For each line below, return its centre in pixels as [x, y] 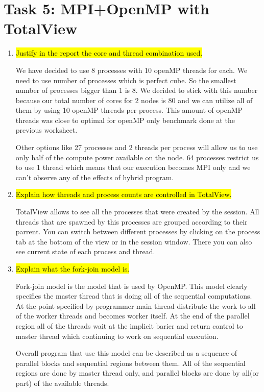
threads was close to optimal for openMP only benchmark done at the [125, 120]
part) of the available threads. [62, 383]
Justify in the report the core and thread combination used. [109, 53]
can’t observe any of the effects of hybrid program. [95, 177]
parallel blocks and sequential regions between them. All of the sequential [130, 363]
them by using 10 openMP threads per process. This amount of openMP [129, 110]
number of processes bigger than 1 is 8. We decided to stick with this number [137, 90]
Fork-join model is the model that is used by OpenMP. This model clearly [131, 286]
